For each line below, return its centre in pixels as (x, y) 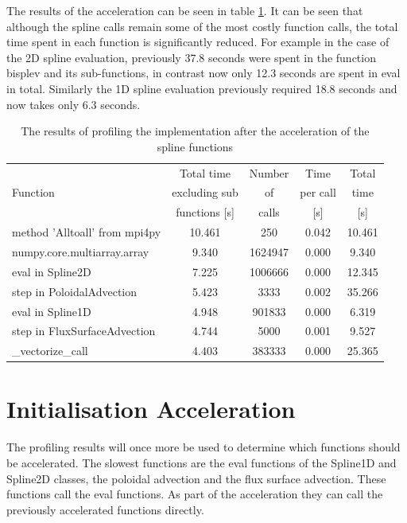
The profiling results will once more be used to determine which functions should (203, 447)
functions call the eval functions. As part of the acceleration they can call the (195, 494)
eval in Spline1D (52, 311)
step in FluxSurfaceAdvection (84, 331)
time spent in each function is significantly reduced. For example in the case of (198, 42)
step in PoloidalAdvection (75, 291)
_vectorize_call (50, 351)
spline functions (195, 146)
